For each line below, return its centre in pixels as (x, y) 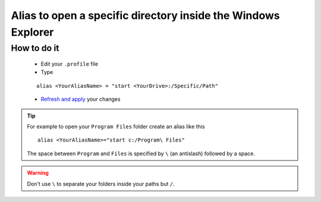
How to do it (35, 48)
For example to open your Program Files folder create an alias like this (116, 126)
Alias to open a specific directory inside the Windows (145, 15)
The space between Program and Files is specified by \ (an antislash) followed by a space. (141, 153)
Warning (38, 173)
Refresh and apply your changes (81, 99)
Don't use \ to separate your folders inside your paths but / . (101, 184)
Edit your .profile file (69, 64)
